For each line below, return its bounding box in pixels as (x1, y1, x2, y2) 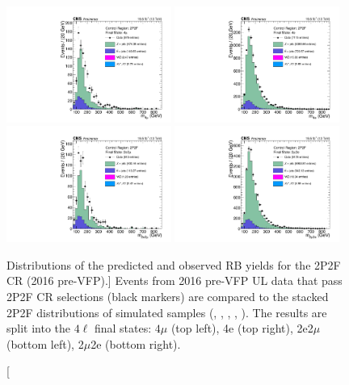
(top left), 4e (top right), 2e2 (170, 320, 313, 337)
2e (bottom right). (90, 335, 181, 352)
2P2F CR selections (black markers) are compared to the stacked (6, 288, 329, 305)
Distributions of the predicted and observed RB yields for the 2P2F (6, 256, 341, 273)
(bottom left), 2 (6, 335, 84, 352)
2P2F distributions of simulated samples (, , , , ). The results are (6, 303, 327, 320)
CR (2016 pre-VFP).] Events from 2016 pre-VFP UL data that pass (6, 272, 343, 289)
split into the (6, 320, 71, 337)
